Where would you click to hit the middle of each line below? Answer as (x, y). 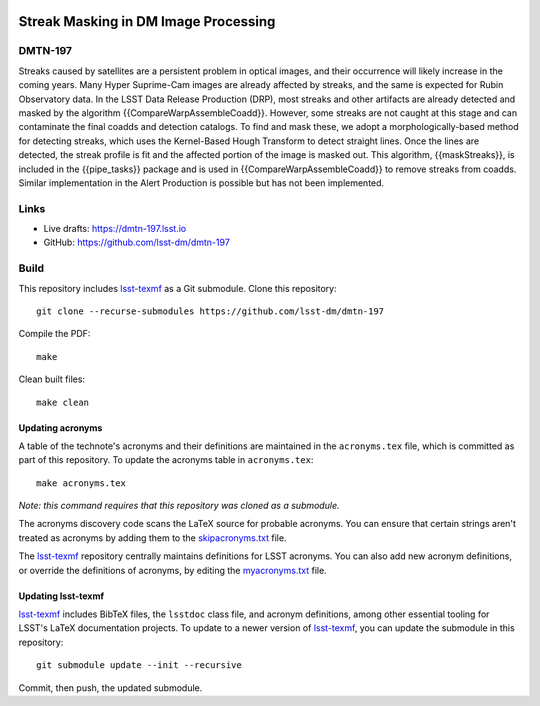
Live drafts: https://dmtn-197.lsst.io (115, 229)
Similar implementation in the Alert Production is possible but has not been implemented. (201, 182)
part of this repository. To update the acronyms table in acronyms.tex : (166, 460)
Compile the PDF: (54, 334)
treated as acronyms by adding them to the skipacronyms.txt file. (152, 537)
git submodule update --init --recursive (139, 665)
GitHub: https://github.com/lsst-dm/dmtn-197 (136, 242)
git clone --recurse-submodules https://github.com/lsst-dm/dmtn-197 (210, 311)
